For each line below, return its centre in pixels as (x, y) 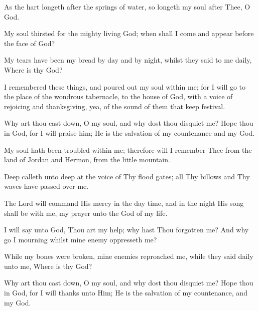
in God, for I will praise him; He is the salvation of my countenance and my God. (130, 132)
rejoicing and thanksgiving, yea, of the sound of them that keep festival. (115, 106)
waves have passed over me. (46, 186)
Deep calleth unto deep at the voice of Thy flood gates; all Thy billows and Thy (127, 176)
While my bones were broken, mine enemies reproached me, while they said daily (129, 256)
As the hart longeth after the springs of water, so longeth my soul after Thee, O (127, 7)
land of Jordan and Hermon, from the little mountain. (87, 160)
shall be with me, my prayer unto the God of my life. (86, 213)
